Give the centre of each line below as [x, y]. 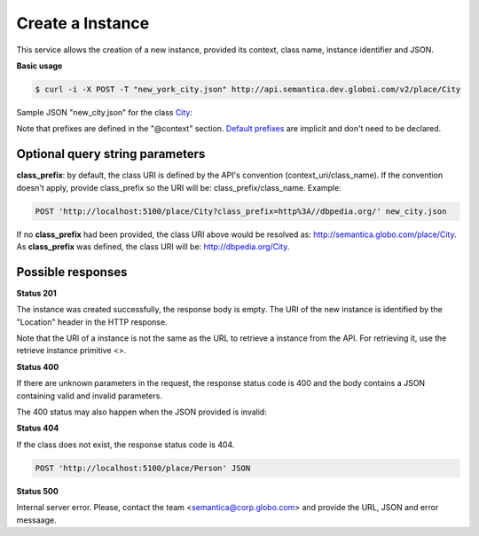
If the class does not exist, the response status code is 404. [126, 445]
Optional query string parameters [111, 154]
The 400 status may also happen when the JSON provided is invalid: [142, 412]
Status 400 [38, 367]
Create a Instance [83, 23]
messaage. [36, 520]
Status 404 [38, 428]
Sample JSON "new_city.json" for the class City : [105, 112]
